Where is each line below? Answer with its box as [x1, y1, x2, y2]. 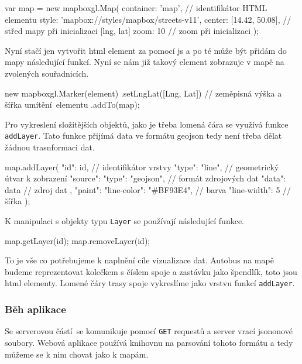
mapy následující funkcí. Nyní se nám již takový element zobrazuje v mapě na [5, 56, 284, 68]
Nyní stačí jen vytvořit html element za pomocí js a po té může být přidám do [5, 44, 287, 56]
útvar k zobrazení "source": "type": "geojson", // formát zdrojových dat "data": [5, 172, 286, 184]
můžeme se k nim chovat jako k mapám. [5, 348, 149, 360]
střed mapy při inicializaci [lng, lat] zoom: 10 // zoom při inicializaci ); [5, 25, 259, 37]
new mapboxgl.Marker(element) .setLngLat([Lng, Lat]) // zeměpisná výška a [5, 87, 282, 99]
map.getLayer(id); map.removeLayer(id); [5, 234, 150, 246]
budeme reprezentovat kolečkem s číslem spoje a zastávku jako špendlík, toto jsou [5, 265, 297, 277]
